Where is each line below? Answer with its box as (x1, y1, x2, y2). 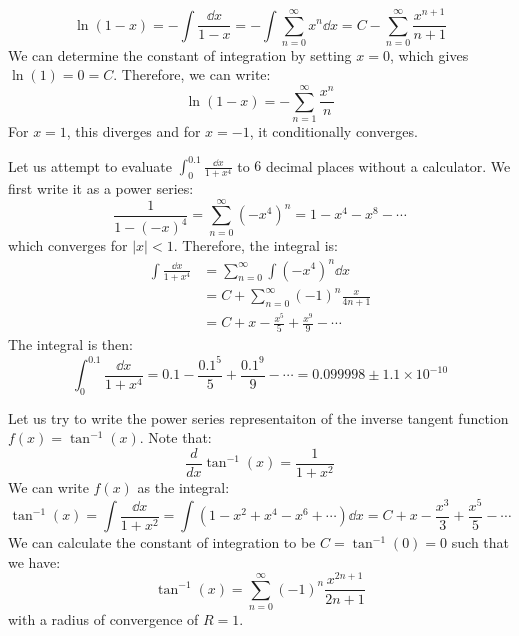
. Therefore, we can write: (113, 64, 271, 85)
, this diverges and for (66, 121, 201, 142)
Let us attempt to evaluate (8, 155, 172, 176)
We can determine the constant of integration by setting (8, 44, 352, 65)
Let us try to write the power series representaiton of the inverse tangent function (8, 407, 509, 428)
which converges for (8, 235, 128, 256)
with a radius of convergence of (8, 609, 199, 630)
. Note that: (139, 427, 212, 448)
